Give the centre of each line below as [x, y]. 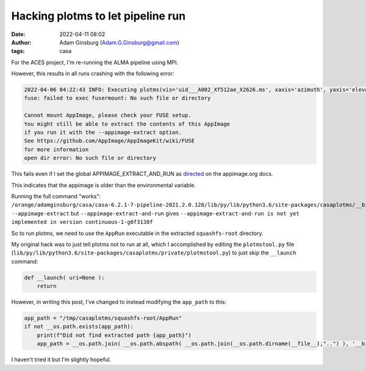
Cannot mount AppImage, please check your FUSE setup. [108, 115]
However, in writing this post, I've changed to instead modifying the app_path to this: [119, 302]
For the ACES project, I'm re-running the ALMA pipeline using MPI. [95, 62]
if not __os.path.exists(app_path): [79, 327]
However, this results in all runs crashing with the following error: [93, 74]
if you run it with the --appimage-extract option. [103, 132]
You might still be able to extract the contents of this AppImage [127, 124]
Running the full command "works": [56, 196]
